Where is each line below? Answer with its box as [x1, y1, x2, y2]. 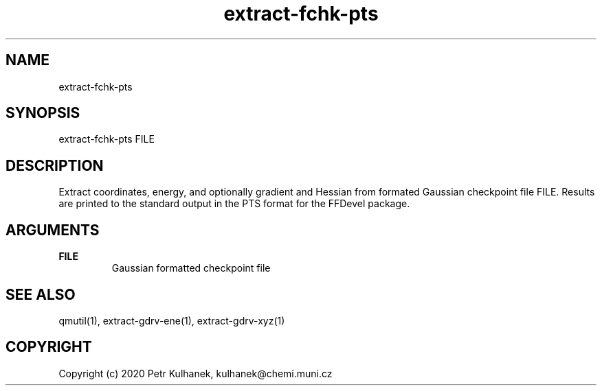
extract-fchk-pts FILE [58, 133, 155, 145]
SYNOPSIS [5, 104, 80, 122]
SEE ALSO [5, 285, 76, 303]
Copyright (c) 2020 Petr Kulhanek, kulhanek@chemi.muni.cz [58, 367, 333, 379]
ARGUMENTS [5, 221, 100, 239]
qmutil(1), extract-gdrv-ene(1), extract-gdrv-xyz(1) [58, 314, 285, 327]
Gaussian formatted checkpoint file [111, 262, 271, 274]
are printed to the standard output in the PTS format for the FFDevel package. [58, 198, 410, 210]
